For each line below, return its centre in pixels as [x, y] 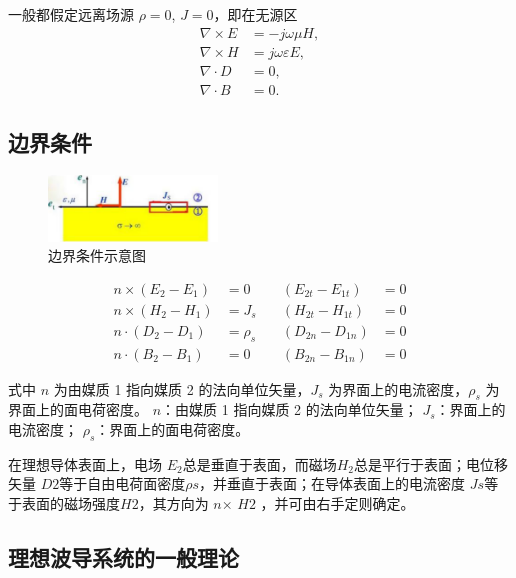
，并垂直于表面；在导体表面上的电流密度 [332, 483]
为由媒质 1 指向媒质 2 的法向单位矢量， [182, 388]
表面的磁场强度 [70, 503]
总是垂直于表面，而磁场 [259, 463]
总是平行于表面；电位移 [431, 463]
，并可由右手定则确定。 [337, 503]
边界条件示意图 [97, 255]
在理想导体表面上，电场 [85, 463]
